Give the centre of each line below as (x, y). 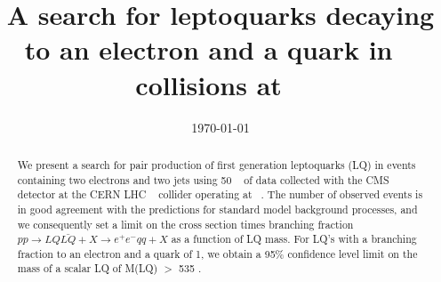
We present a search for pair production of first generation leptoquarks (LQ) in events (216, 164)
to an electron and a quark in (208, 49)
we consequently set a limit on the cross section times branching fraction (185, 224)
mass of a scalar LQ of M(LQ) (88, 268)
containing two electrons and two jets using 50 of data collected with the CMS (203, 179)
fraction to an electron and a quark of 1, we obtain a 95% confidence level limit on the (217, 253)
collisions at (208, 84)
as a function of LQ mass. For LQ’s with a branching (294, 239)
